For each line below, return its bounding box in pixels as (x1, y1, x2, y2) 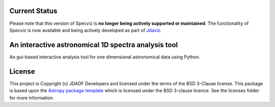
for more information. (9, 94, 54, 101)
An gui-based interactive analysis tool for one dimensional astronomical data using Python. (9, 54, 201, 60)
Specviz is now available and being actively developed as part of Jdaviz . (9, 27, 162, 33)
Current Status (9, 7, 58, 15)
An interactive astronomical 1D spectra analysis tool (9, 41, 178, 49)
